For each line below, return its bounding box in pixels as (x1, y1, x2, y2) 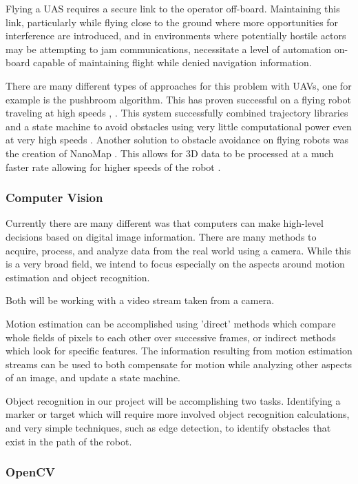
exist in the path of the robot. (6, 434, 132, 448)
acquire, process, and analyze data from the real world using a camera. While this (6, 243, 351, 257)
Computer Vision (6, 189, 103, 206)
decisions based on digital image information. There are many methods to (6, 229, 317, 243)
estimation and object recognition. (6, 270, 150, 284)
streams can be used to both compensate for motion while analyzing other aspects (6, 356, 352, 371)
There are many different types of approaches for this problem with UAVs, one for (6, 78, 352, 92)
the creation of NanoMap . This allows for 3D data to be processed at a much (6, 145, 334, 160)
